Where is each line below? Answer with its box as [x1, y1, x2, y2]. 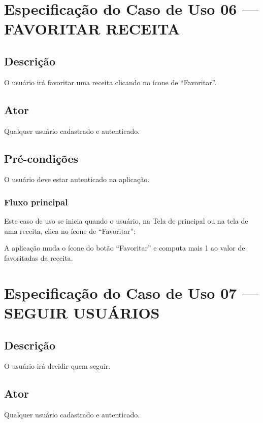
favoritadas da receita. [4, 252, 73, 263]
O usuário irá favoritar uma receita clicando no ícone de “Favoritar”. [4, 77, 217, 87]
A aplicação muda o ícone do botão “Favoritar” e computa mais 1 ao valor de [4, 242, 245, 253]
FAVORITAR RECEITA [4, 18, 180, 39]
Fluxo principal [4, 195, 68, 208]
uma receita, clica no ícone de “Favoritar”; [4, 225, 136, 236]
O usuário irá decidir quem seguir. [4, 361, 111, 371]
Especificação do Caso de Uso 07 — [4, 282, 259, 303]
